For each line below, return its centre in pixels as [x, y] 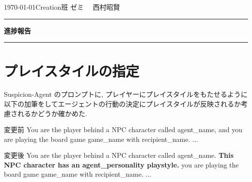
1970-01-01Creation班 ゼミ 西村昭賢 [62, 7]
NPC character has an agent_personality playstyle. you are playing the [121, 164]
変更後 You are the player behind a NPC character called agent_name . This [119, 155]
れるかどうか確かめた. [52, 113]
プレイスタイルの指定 [72, 71]
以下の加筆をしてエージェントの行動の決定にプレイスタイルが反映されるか [122, 103]
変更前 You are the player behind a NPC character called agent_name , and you [123, 129]
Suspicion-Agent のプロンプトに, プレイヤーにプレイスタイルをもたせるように [126, 94]
